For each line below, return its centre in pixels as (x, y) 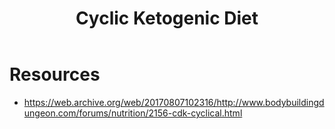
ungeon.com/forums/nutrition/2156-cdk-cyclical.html (133, 113)
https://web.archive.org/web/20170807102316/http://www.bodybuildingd (174, 102)
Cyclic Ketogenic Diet (167, 18)
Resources (55, 74)
